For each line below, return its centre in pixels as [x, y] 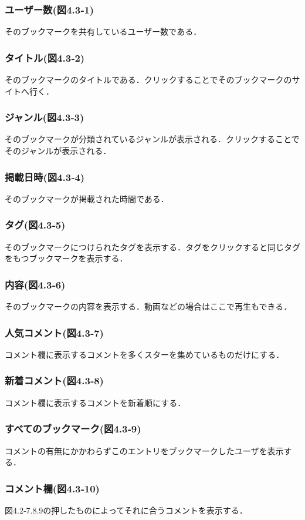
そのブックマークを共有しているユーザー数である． [103, 31]
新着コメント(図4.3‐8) [54, 380]
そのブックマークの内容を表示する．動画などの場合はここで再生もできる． [148, 306]
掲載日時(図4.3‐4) [45, 177]
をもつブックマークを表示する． [66, 258]
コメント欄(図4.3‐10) [52, 488]
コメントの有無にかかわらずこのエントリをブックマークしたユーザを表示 [144, 450]
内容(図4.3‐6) [35, 284]
